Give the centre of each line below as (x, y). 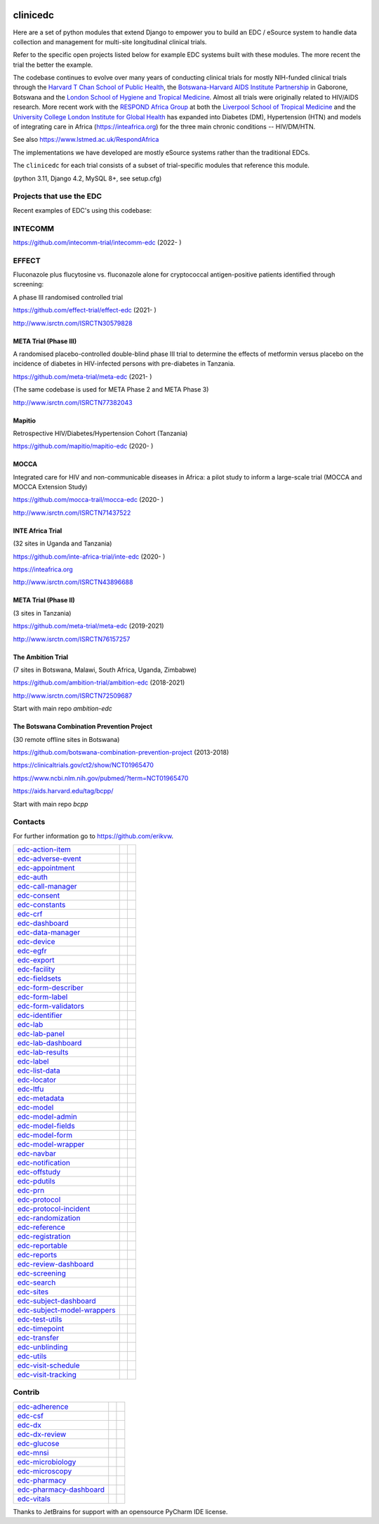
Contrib (26, 1392)
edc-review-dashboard (55, 1264)
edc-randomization (49, 1218)
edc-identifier (40, 1016)
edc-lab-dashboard (49, 1043)
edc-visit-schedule (48, 1365)
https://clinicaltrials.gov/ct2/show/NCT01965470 (84, 765)
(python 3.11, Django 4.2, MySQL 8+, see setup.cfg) (87, 178)
